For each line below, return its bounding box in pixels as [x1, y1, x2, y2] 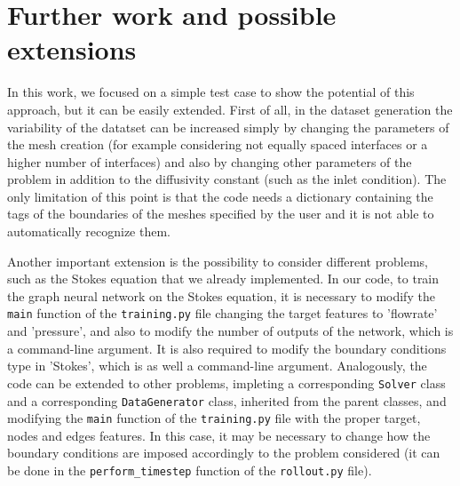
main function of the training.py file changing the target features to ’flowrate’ [7, 304, 438, 323]
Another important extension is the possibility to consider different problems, [7, 251, 428, 270]
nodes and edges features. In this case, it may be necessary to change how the [7, 426, 431, 444]
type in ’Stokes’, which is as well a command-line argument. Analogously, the [7, 356, 427, 375]
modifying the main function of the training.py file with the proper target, [7, 409, 421, 427]
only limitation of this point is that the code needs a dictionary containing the [7, 187, 433, 205]
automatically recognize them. [7, 222, 171, 241]
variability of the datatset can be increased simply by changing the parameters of [7, 117, 449, 136]
